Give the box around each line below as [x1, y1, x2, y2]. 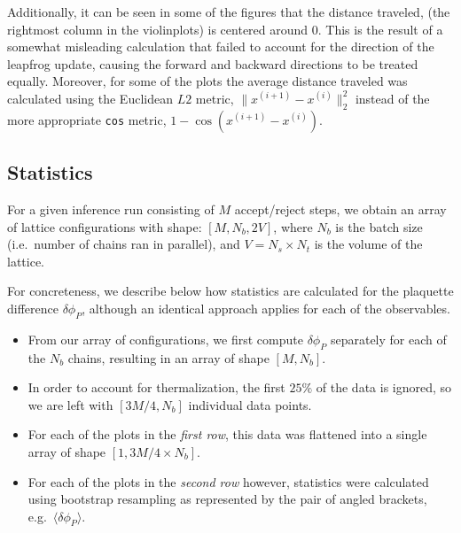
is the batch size [335, 217, 423, 236]
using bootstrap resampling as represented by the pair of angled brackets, [27, 490, 427, 508]
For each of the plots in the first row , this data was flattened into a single [27, 425, 427, 444]
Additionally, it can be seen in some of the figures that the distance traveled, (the [7, 3, 450, 20]
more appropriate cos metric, [7, 110, 167, 128]
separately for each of [330, 329, 447, 348]
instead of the [355, 89, 430, 107]
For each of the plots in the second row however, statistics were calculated [27, 472, 429, 491]
